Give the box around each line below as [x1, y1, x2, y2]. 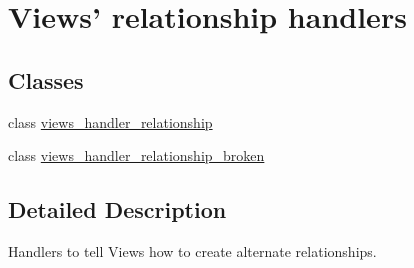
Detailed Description [8, 194, 227, 225]
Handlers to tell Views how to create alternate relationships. [8, 240, 377, 261]
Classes [8, 64, 84, 95]
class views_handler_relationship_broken [8, 145, 265, 166]
